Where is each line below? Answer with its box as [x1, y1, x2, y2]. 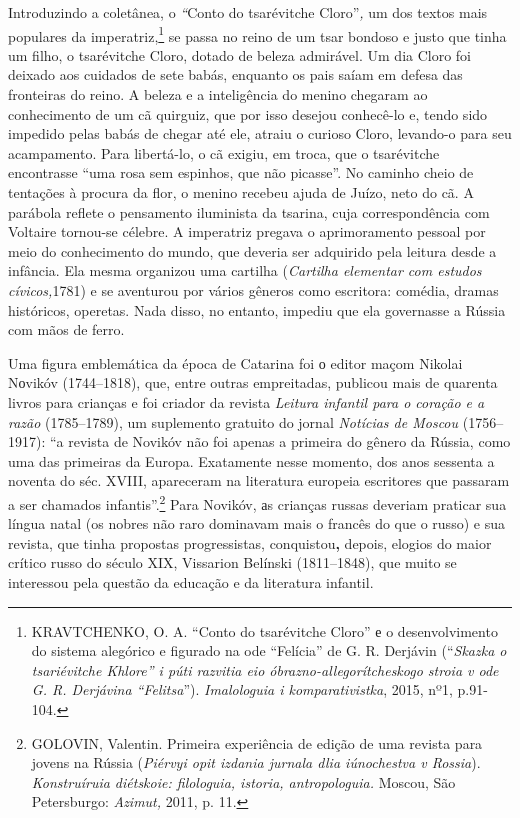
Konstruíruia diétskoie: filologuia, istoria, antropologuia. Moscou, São [31, 771, 456, 792]
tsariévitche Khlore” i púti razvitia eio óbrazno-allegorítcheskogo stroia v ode [31, 659, 499, 680]
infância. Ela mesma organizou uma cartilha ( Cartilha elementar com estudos [8, 260, 482, 281]
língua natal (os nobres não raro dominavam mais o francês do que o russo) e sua [8, 513, 505, 534]
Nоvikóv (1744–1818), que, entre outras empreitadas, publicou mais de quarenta [8, 372, 498, 393]
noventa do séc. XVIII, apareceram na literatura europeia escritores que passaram [8, 470, 510, 491]
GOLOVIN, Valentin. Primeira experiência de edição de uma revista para [31, 732, 483, 753]
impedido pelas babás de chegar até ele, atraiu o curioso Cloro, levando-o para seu [8, 123, 512, 144]
